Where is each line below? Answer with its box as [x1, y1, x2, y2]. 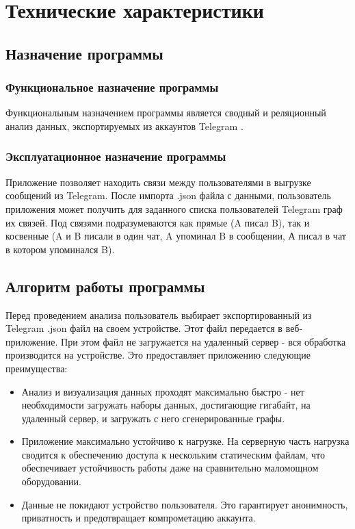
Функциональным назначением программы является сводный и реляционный [5, 105, 326, 120]
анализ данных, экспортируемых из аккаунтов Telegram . [5, 118, 244, 133]
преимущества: [5, 361, 68, 375]
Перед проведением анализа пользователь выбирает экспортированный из [5, 307, 312, 322]
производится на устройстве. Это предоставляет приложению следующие [5, 348, 311, 362]
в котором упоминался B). [5, 242, 115, 256]
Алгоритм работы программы [5, 275, 205, 296]
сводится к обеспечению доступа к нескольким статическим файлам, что [21, 447, 326, 461]
